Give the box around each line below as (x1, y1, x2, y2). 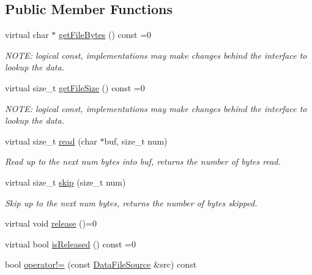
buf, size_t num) (104, 134, 168, 147)
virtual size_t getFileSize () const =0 (5, 81, 145, 94)
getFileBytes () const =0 (59, 28, 152, 41)
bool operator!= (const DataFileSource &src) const (5, 258, 197, 271)
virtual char (5, 28, 49, 41)
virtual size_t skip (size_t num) (5, 175, 126, 188)
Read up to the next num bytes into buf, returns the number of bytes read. (5, 155, 281, 168)
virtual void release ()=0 (5, 217, 97, 230)
